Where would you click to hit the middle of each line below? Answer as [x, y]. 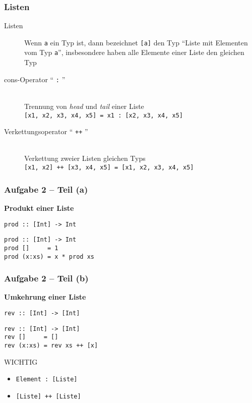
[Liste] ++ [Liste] [48, 396]
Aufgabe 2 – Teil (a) [46, 189]
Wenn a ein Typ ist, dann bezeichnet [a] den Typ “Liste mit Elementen [136, 42]
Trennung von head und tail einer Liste [84, 106]
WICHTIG [21, 361]
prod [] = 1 [31, 248]
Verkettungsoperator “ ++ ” [46, 131]
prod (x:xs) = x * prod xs [49, 256]
